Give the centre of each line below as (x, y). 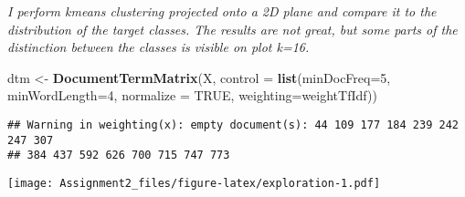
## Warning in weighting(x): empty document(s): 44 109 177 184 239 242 (233, 124)
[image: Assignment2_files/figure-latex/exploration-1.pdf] (194, 183)
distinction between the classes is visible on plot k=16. (159, 47)
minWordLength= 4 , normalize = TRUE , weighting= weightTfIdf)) (192, 95)
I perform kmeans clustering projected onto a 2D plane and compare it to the (222, 11)
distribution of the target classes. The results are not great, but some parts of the (232, 29)
